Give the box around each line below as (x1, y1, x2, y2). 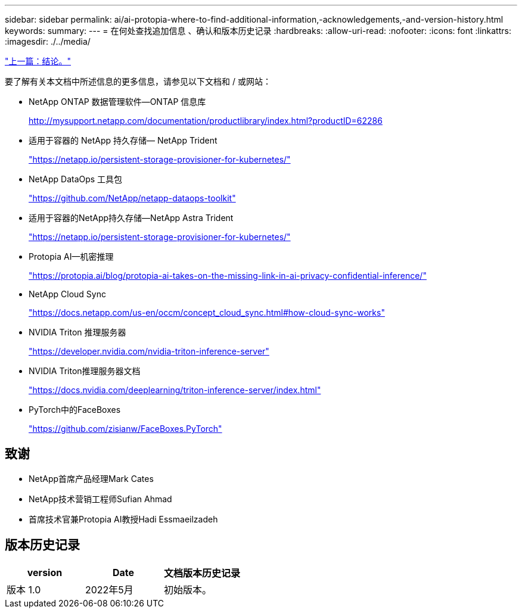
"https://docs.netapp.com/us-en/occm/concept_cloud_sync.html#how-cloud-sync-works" (29, 307, 385, 318)
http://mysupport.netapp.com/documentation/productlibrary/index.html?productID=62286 (29, 116, 383, 126)
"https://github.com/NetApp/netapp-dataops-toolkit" (29, 193, 236, 203)
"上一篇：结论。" (5, 56, 72, 66)
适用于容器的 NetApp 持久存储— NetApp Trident (29, 135, 218, 145)
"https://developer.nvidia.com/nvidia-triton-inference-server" (29, 346, 269, 356)
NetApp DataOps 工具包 (29, 174, 123, 184)
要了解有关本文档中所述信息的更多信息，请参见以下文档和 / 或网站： (5, 76, 271, 86)
